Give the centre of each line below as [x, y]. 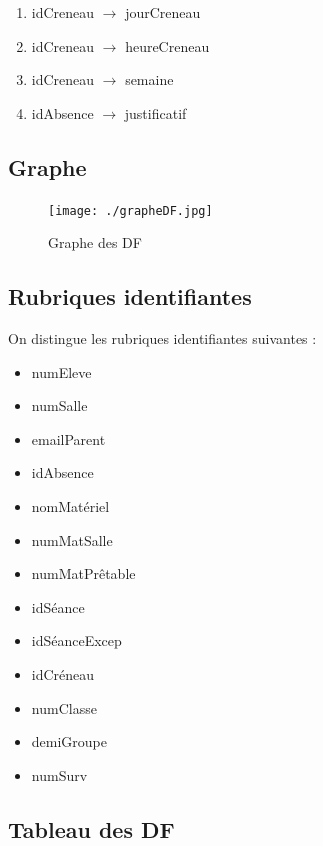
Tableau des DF [91, 828]
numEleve [61, 371]
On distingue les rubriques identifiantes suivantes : [162, 338]
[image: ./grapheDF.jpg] [130, 210]
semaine [149, 79]
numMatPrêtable [83, 573]
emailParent [68, 438]
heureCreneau [167, 45]
